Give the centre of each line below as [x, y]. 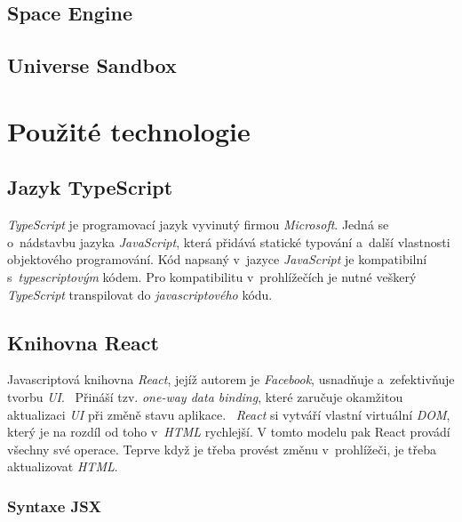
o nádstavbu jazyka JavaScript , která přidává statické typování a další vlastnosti [229, 241]
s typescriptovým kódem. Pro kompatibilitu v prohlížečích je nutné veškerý [212, 276]
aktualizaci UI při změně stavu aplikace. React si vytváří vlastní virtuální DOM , [229, 414]
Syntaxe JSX [54, 506]
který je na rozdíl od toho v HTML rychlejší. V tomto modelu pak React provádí [229, 432]
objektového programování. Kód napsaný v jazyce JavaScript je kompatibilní [217, 259]
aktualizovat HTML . [63, 466]
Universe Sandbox [92, 65]
